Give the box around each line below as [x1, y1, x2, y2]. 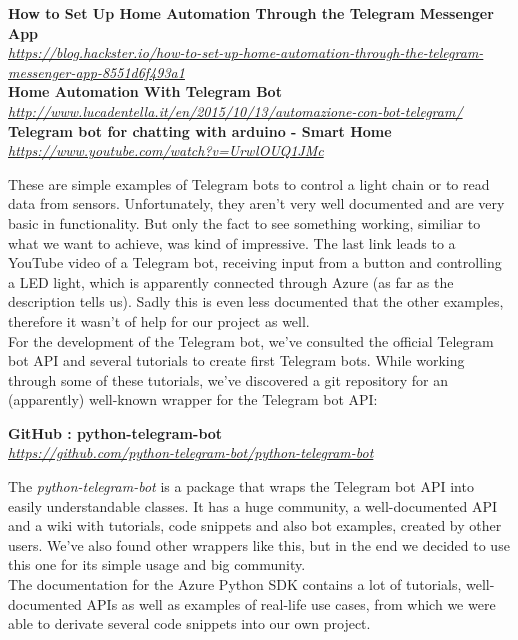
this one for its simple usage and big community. [8, 554, 306, 575]
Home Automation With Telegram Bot [8, 81, 282, 102]
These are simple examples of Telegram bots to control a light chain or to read [8, 173, 490, 194]
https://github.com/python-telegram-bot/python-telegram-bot [8, 442, 374, 463]
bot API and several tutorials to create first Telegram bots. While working [8, 350, 465, 371]
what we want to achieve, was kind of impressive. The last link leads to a [8, 232, 456, 253]
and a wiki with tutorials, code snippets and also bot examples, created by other [8, 515, 502, 536]
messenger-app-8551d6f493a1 [8, 61, 185, 82]
